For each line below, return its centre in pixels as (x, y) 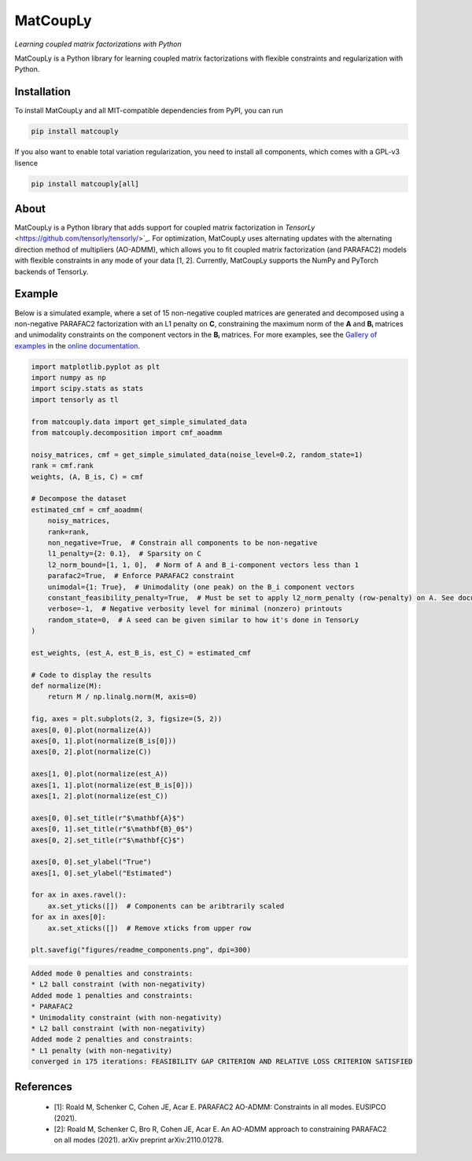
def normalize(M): (66, 686)
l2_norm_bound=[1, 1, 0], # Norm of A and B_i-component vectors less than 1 (203, 565)
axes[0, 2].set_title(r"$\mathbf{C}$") (108, 840)
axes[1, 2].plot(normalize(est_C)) (100, 796)
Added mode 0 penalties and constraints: (112, 973)
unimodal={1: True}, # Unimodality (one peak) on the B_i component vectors (201, 587)
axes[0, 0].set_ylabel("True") (92, 862)
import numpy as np (68, 378)
